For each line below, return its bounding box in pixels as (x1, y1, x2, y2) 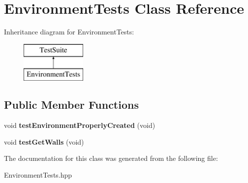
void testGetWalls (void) (4, 136, 84, 147)
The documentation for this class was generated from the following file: (4, 153, 218, 163)
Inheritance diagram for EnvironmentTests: (4, 27, 134, 37)
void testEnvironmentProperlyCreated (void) (4, 120, 155, 130)
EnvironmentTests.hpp (4, 169, 72, 180)
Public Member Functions (4, 97, 139, 112)
